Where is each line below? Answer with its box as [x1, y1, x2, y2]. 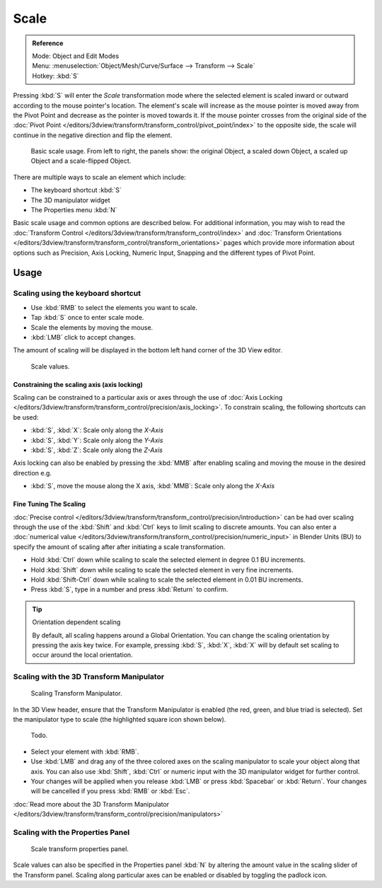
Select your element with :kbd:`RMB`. [30, 747, 139, 756]
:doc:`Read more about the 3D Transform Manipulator [13, 800, 170, 808]
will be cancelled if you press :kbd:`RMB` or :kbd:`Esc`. [30, 787, 190, 795]
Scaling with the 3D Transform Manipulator [13, 672, 165, 682]
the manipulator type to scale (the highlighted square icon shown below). [13, 715, 226, 724]
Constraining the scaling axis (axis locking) [13, 380, 143, 388]
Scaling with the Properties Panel [13, 827, 130, 837]
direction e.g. [13, 468, 52, 477]
